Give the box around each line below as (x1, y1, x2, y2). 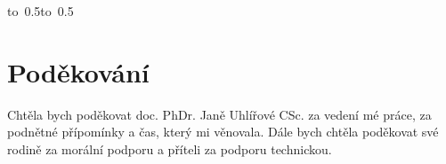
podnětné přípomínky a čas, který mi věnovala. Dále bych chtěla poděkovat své (7, 122, 439, 141)
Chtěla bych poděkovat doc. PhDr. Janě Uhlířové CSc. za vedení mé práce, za (7, 105, 432, 123)
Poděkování (7, 53, 150, 90)
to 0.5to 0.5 (7, 2, 74, 20)
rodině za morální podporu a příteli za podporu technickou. (7, 139, 332, 158)
